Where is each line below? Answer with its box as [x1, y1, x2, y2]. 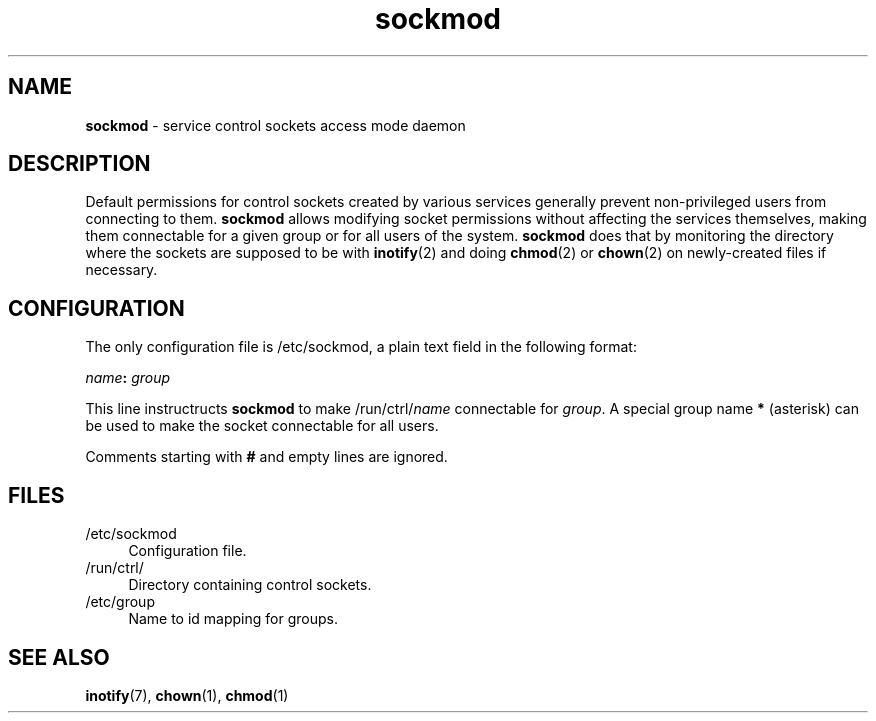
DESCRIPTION [8, 151, 151, 177]
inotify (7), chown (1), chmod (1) [85, 686, 289, 704]
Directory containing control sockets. [128, 576, 372, 594]
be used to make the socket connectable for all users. [85, 417, 439, 435]
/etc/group [85, 593, 155, 611]
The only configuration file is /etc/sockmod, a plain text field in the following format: [85, 338, 637, 356]
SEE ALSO [8, 644, 110, 670]
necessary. [85, 261, 158, 279]
